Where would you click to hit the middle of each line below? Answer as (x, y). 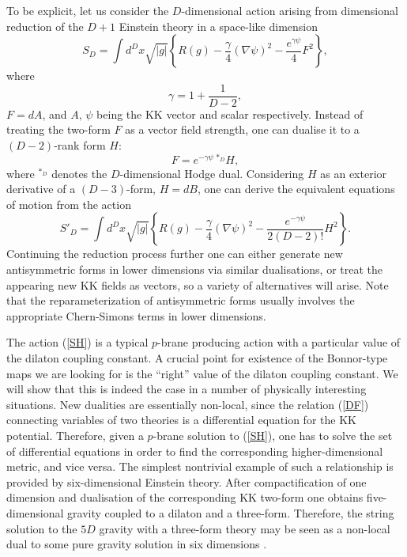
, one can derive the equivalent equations (296, 189)
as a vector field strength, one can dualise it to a (242, 129)
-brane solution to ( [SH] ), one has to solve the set (273, 436)
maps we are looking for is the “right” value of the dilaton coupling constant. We (202, 373)
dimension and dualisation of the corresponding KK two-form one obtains (185, 497)
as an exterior (354, 173)
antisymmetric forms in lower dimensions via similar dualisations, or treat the (194, 269)
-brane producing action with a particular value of (279, 342)
